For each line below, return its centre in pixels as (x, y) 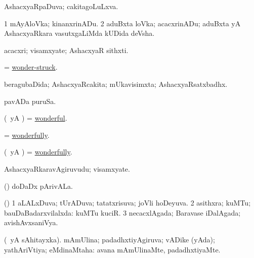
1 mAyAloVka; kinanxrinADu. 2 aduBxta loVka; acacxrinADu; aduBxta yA (122, 23)
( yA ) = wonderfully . (38, 152)
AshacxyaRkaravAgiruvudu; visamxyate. (67, 168)
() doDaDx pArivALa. (38, 186)
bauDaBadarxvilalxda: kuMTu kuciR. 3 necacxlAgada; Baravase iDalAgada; (122, 212)
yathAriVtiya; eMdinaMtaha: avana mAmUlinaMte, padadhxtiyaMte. (112, 249)
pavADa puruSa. (30, 101)
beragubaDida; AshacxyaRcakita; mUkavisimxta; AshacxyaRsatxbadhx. (116, 84)
